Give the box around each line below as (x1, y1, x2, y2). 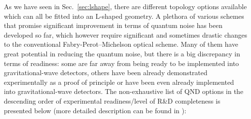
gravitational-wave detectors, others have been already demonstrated (4, 67, 207, 78)
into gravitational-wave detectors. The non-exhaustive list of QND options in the (4, 86, 243, 96)
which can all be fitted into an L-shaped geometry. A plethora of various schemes (4, 11, 244, 21)
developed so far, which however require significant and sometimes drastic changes (4, 29, 248, 40)
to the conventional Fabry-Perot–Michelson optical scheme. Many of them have (4, 39, 238, 49)
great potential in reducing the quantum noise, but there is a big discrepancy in (4, 48, 240, 58)
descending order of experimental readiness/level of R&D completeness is (4, 95, 221, 106)
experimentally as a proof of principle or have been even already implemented (4, 77, 234, 87)
